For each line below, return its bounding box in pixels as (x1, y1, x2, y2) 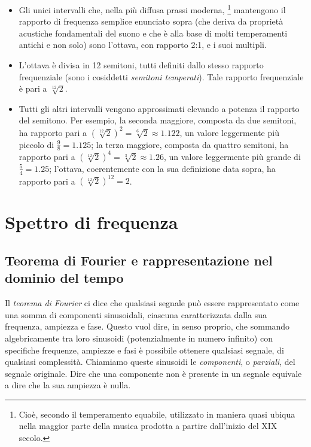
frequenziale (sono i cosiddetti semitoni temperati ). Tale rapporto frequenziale (19, 70, 304, 83)
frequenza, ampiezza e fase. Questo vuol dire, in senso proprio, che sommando (5, 320, 290, 333)
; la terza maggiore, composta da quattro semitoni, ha (91, 138, 289, 150)
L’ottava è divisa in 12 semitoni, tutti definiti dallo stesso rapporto (19, 59, 264, 71)
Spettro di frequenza (5, 210, 178, 234)
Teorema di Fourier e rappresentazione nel (5, 250, 273, 269)
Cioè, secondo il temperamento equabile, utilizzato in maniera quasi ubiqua (19, 407, 295, 420)
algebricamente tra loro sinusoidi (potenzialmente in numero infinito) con (5, 331, 273, 344)
